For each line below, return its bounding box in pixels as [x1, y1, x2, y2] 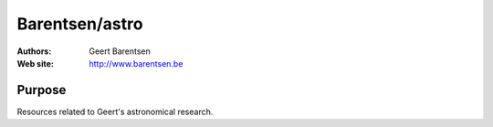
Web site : [16, 58, 54, 69]
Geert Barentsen [89, 46, 151, 57]
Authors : [16, 46, 52, 57]
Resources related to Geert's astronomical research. [16, 106, 214, 117]
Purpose [16, 82, 67, 98]
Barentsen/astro [16, 14, 143, 34]
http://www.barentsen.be [89, 58, 184, 69]
